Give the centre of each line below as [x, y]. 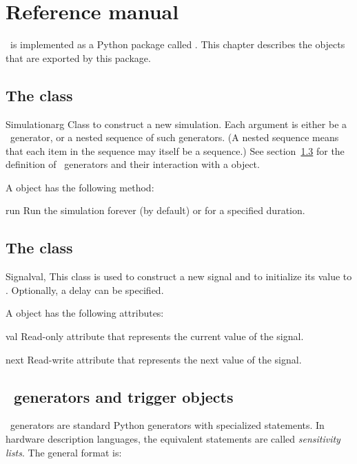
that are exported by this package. [78, 57]
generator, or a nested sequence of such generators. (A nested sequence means [174, 137]
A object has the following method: [80, 187]
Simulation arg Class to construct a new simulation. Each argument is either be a [176, 124]
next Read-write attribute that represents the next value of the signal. [154, 359]
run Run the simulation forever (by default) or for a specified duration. [155, 210]
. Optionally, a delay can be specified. [85, 289]
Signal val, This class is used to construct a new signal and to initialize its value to [179, 276]
